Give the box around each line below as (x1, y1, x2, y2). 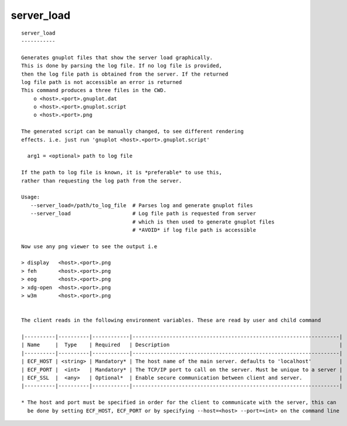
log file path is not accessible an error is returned (21, 79, 182, 85)
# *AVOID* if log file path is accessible (132, 226, 256, 233)
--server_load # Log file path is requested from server (30, 210, 256, 217)
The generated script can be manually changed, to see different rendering (21, 128, 244, 135)
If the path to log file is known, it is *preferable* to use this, (21, 169, 222, 176)
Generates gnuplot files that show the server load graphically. (21, 54, 213, 61)
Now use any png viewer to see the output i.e (21, 243, 158, 249)
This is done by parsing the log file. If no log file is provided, (21, 62, 222, 69)
